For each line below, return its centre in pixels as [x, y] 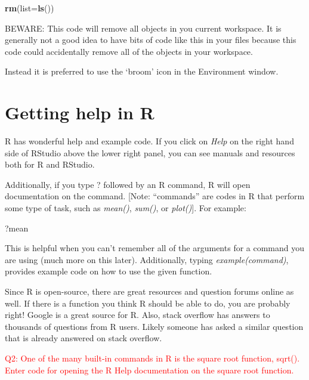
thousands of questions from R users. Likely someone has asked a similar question [154, 326]
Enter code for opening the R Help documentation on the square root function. [149, 370]
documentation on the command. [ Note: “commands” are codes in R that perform [155, 196]
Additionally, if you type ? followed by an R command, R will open [128, 184]
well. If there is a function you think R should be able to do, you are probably [148, 303]
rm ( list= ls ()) [30, 8]
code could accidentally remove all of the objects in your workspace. [129, 51]
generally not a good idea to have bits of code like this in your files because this [151, 40]
